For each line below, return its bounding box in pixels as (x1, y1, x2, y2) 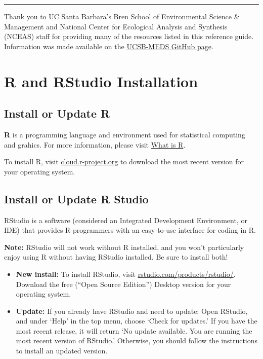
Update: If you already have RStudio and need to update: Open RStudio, (16, 305, 248, 316)
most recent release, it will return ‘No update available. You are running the (16, 325, 252, 336)
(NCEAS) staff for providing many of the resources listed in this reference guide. (4, 31, 254, 42)
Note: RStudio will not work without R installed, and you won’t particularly (4, 241, 244, 252)
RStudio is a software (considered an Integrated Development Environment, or (4, 214, 247, 225)
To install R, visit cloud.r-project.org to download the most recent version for (4, 156, 244, 167)
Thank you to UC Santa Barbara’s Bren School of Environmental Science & (4, 11, 240, 21)
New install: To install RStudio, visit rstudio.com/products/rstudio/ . (16, 268, 236, 279)
